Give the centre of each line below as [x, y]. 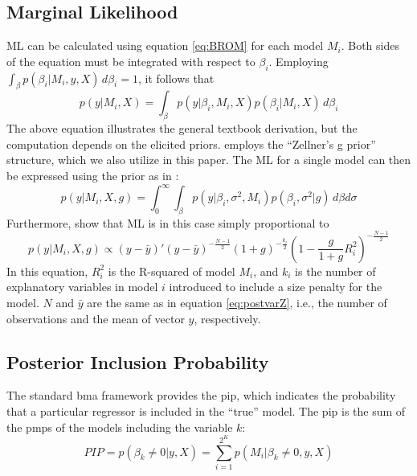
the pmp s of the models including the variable [120, 427]
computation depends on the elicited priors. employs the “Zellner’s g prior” [191, 144]
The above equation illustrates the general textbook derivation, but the [182, 128]
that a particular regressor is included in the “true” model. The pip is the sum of [206, 410]
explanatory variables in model [82, 287]
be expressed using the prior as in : [93, 175]
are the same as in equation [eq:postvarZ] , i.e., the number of [237, 302]
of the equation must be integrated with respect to [131, 61]
